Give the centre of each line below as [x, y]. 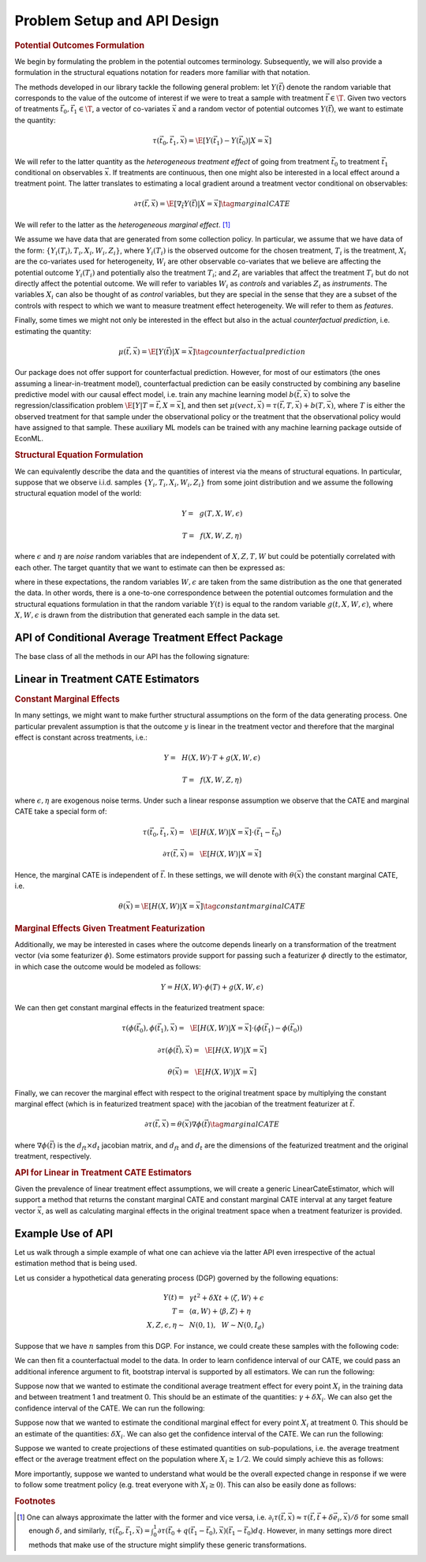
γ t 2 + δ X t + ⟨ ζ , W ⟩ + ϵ [226, 1297]
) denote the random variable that [336, 87]
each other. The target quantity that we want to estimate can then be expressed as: [150, 567]
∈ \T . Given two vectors [368, 98]
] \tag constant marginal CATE [253, 906]
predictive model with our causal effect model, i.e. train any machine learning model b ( [156, 394]
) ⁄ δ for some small [378, 1517]
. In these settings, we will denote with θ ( [230, 875]
